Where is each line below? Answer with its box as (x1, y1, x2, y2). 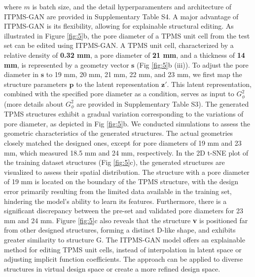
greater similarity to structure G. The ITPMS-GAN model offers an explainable (4, 234, 245, 244)
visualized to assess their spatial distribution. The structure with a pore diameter (4, 166, 250, 177)
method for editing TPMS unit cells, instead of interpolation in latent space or (4, 244, 242, 254)
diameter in (4, 69, 39, 79)
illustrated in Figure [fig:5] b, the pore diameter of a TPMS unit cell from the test (4, 30, 250, 40)
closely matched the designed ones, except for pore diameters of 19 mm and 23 (4, 138, 242, 148)
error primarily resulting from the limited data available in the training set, (4, 186, 232, 196)
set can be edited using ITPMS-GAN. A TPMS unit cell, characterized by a (4, 40, 234, 50)
